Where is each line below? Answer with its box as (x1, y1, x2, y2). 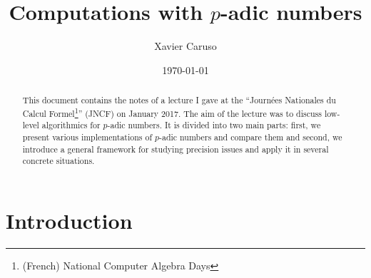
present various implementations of (22, 131, 153, 143)
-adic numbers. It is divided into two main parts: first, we (107, 119, 321, 131)
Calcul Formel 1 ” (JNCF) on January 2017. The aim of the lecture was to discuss (22, 105, 322, 119)
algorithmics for (41, 119, 101, 131)
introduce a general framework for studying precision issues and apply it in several (22, 143, 329, 155)
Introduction (6, 206, 133, 235)
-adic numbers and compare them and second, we (159, 131, 342, 143)
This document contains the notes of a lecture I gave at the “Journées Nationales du (22, 94, 336, 106)
